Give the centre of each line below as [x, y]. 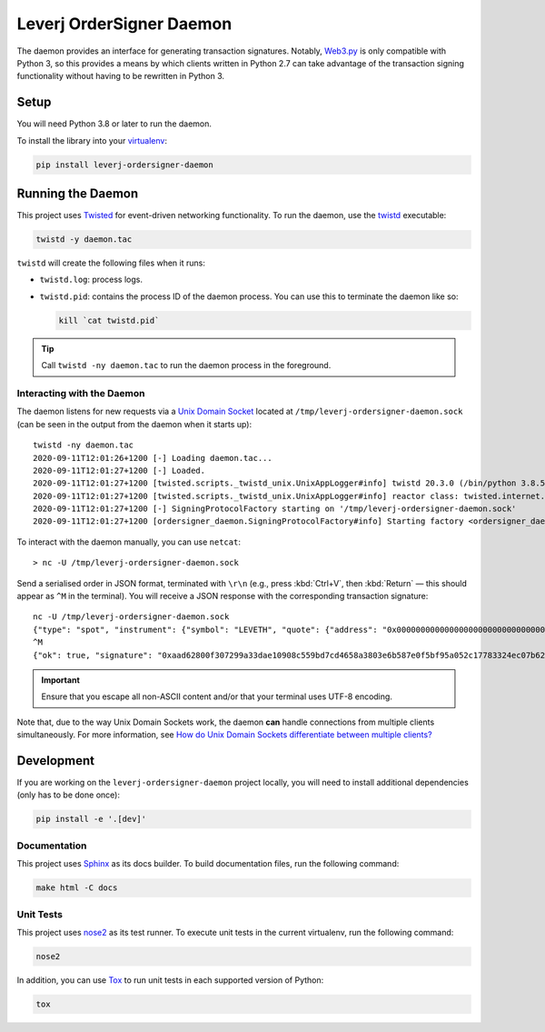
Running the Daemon [78, 194]
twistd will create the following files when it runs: [111, 263]
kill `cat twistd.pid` [109, 320]
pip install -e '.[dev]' [91, 819]
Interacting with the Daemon [81, 393]
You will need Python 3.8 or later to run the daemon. [114, 124]
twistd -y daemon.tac [84, 240]
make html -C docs [77, 888]
